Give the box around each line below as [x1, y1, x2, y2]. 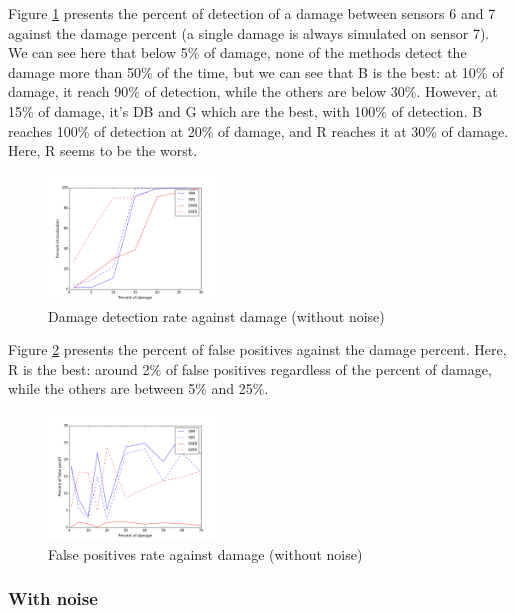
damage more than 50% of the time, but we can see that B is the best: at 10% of [8, 61, 504, 82]
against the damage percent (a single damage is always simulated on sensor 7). [8, 22, 490, 43]
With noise [8, 586, 98, 611]
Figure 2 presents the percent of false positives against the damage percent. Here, [8, 339, 507, 360]
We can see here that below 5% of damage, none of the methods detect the [8, 42, 467, 63]
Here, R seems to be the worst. [8, 140, 198, 161]
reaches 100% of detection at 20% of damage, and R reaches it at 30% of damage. [8, 120, 509, 141]
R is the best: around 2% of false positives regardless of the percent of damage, [8, 358, 492, 379]
